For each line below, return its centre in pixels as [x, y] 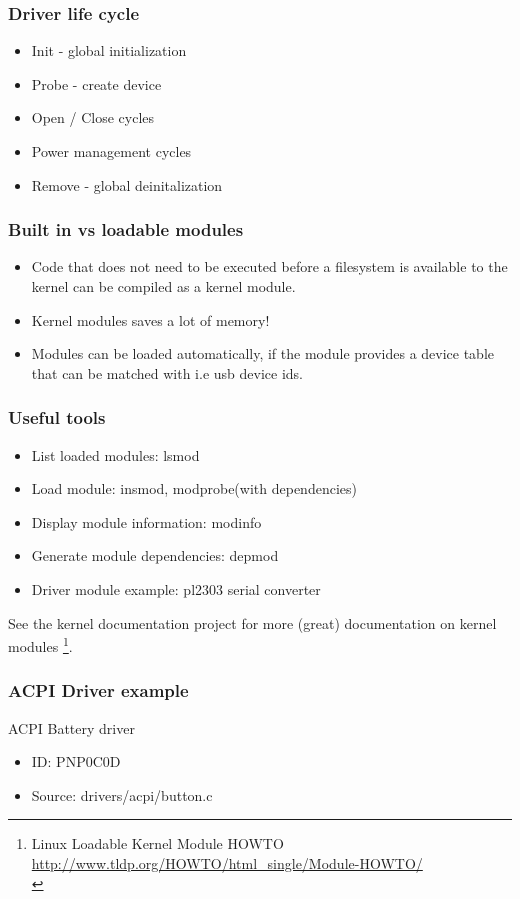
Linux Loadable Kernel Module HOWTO [157, 843]
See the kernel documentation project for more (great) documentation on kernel [252, 622]
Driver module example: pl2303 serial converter [176, 588]
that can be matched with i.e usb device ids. [167, 372]
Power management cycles [111, 151]
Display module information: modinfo [146, 521]
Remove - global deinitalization [127, 184]
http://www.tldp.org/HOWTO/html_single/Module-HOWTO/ [227, 863]
